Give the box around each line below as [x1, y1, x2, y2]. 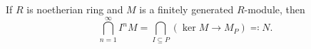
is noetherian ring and [26, 2, 123, 16]
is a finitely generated [139, 2, 234, 16]
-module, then [244, 2, 305, 16]
